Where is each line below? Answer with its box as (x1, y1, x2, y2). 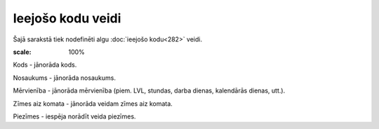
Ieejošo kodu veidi (13, 11, 121, 26)
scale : (13, 48, 32, 56)
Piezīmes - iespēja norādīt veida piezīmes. (13, 112, 136, 121)
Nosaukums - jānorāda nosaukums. (13, 74, 116, 82)
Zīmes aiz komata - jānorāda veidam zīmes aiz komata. (13, 99, 173, 108)
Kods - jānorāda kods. (13, 60, 77, 69)
